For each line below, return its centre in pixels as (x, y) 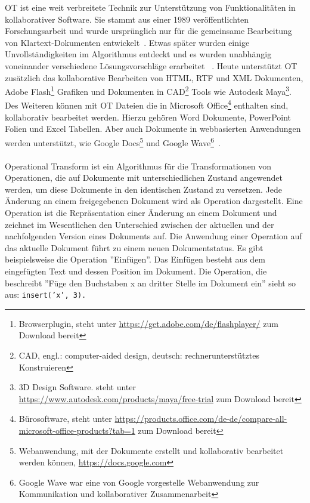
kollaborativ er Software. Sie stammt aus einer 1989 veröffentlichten (127, 19)
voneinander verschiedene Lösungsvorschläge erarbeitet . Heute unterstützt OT (151, 65)
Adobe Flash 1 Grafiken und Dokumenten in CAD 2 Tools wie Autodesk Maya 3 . (148, 90)
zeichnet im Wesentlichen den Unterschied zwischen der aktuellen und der (139, 224)
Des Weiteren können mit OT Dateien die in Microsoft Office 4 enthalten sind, (147, 104)
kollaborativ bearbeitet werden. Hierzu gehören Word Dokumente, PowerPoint (148, 117)
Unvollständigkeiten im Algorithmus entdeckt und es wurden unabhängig (138, 54)
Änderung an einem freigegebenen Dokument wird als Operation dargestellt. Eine (154, 201)
